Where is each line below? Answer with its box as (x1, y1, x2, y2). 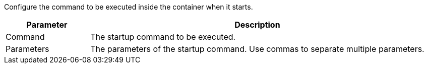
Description (234, 20, 280, 30)
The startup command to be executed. (90, 32, 236, 42)
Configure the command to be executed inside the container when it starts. (4, 3, 253, 11)
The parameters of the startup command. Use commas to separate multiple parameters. (90, 44, 424, 54)
